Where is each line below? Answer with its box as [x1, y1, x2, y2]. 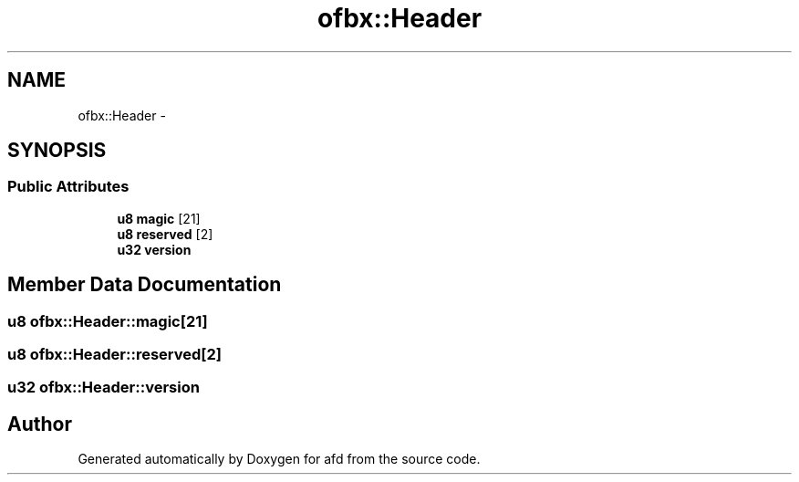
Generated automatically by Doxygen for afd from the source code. [78, 451, 481, 467]
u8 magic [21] [117, 210, 201, 226]
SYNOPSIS [7, 139, 107, 162]
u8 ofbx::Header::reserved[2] [7, 345, 222, 364]
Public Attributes [7, 177, 130, 196]
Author [7, 412, 72, 435]
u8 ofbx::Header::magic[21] [7, 311, 208, 330]
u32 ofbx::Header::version [7, 378, 200, 397]
